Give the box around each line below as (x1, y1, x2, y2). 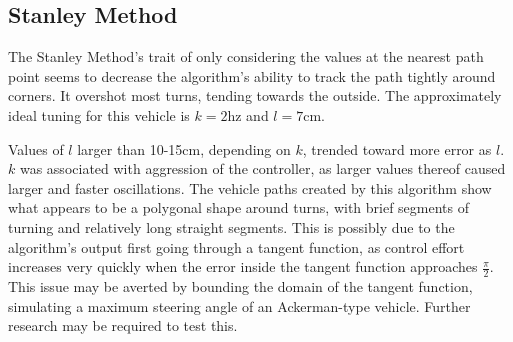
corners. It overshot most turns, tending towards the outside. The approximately (8, 85, 502, 106)
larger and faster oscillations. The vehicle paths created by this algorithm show (8, 177, 492, 198)
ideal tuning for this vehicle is (8, 104, 190, 125)
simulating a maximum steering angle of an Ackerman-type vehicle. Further (8, 295, 471, 316)
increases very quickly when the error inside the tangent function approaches (8, 256, 478, 277)
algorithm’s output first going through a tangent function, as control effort (8, 236, 465, 257)
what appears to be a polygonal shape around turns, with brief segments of (8, 197, 470, 218)
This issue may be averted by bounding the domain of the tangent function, (8, 275, 473, 296)
